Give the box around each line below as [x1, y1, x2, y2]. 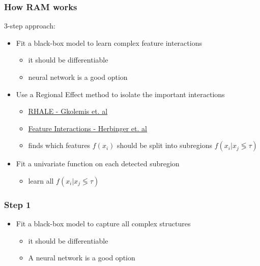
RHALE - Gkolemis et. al [28, 106, 108, 116]
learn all [28, 175, 54, 186]
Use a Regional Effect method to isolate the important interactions [16, 88, 225, 99]
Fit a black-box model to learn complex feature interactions [16, 37, 202, 48]
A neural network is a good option [28, 252, 135, 263]
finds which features [28, 140, 91, 151]
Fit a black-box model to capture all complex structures [16, 218, 191, 229]
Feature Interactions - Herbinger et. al [28, 123, 147, 133]
